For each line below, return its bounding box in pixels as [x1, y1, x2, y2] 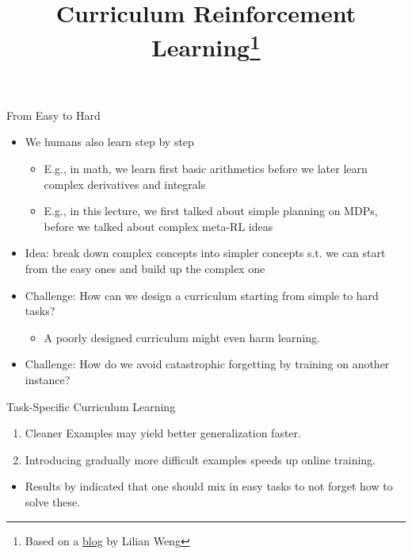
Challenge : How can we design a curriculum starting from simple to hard [25, 287, 379, 303]
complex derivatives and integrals [44, 175, 206, 192]
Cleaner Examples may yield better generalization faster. [25, 425, 301, 441]
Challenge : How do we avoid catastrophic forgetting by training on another [25, 356, 390, 372]
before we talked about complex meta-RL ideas [44, 217, 273, 234]
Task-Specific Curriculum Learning [6, 398, 176, 414]
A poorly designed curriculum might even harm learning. [44, 329, 320, 345]
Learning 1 [151, 28, 261, 63]
